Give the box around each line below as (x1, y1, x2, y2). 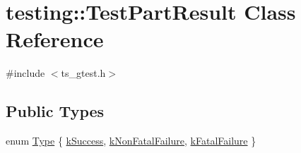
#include (6, 66, 45, 80)
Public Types (6, 100, 105, 122)
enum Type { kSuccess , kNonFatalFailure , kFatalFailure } (6, 133, 256, 148)
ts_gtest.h (61, 66, 106, 80)
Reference (6, 25, 104, 54)
